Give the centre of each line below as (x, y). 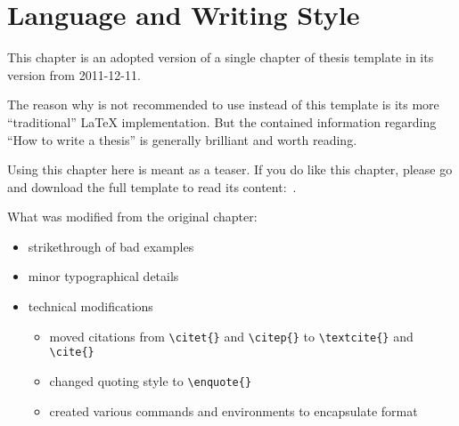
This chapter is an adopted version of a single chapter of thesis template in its (221, 57)
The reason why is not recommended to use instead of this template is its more (223, 104)
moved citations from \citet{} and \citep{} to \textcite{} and (231, 336)
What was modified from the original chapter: (132, 217)
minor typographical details (103, 276)
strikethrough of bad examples (111, 246)
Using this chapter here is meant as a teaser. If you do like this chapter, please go (230, 169)
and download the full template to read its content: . (152, 186)
